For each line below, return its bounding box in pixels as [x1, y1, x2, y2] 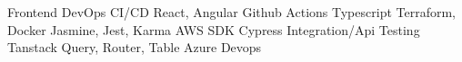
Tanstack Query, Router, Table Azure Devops [7, 38, 262, 57]
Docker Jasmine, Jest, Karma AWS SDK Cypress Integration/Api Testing [7, 20, 420, 39]
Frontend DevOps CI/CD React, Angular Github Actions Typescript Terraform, [7, 3, 456, 21]
